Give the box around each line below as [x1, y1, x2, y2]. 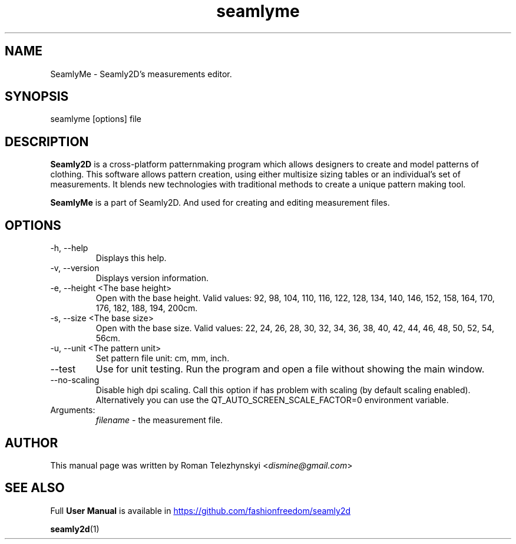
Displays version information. [95, 273, 209, 283]
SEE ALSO [5, 480, 65, 496]
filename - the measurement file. [95, 415, 223, 426]
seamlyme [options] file [50, 114, 142, 124]
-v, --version [50, 263, 100, 273]
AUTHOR [5, 435, 58, 450]
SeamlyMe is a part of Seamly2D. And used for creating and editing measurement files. [50, 197, 390, 208]
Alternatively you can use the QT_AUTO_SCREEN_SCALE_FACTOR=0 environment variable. [95, 395, 449, 405]
